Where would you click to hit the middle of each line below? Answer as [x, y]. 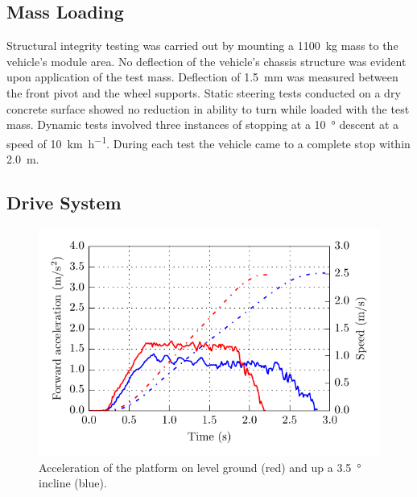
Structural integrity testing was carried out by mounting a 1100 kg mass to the [202, 46]
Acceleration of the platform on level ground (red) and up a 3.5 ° [200, 467]
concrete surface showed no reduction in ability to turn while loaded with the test [208, 108]
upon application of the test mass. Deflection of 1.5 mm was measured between [202, 77]
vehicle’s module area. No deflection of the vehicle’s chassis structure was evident [206, 61]
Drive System [64, 202]
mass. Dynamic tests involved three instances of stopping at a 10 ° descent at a [203, 124]
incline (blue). [73, 483]
